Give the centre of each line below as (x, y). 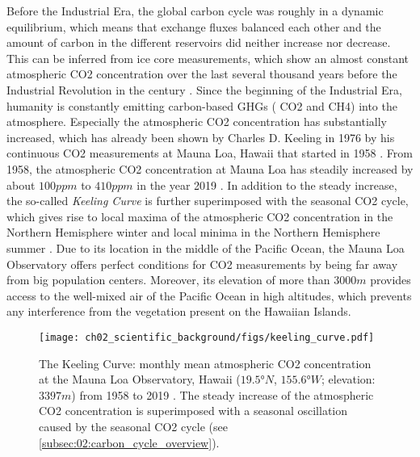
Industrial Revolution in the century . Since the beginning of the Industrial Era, (205, 89)
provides (391, 280)
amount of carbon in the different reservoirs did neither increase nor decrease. (199, 42)
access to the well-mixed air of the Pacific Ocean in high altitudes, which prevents (209, 295)
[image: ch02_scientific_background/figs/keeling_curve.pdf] (207, 337)
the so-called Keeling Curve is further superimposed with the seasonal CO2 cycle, (208, 201)
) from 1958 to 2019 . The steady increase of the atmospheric (223, 394)
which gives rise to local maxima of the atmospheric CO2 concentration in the (200, 216)
